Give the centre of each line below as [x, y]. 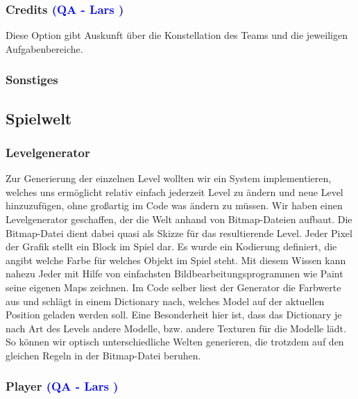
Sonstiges [32, 80]
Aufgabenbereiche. [44, 48]
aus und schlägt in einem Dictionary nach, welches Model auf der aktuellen [165, 301]
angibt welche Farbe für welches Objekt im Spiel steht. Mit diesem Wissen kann [176, 260]
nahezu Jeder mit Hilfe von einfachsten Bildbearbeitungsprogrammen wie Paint [174, 274]
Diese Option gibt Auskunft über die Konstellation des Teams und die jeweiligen [177, 35]
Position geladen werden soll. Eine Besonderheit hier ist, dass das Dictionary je [174, 315]
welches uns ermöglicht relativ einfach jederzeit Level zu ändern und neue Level [174, 192]
